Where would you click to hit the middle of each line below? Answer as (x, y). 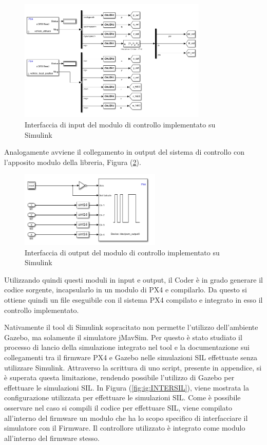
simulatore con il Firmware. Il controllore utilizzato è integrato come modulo (125, 428)
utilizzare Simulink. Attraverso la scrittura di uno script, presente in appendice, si (133, 367)
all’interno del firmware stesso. (52, 438)
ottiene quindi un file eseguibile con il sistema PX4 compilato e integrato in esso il (133, 300)
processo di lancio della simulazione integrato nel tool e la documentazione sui (127, 347)
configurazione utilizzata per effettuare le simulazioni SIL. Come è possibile (122, 397)
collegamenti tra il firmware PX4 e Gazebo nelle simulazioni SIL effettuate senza (131, 357)
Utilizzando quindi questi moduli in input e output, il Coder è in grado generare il (133, 279)
